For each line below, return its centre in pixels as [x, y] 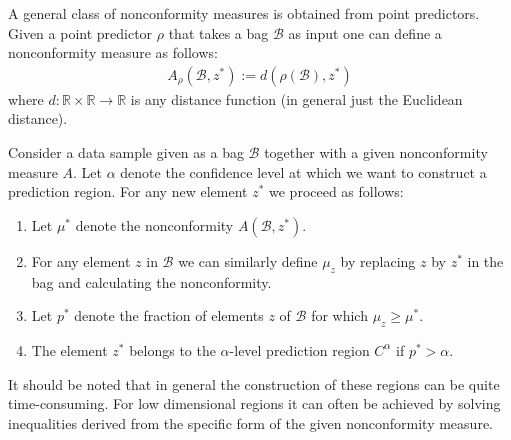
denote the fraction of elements [169, 315]
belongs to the [172, 349]
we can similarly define [248, 260]
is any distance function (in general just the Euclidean [296, 98]
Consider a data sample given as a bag [126, 152]
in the [485, 260]
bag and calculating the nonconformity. [151, 281]
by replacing [378, 260]
